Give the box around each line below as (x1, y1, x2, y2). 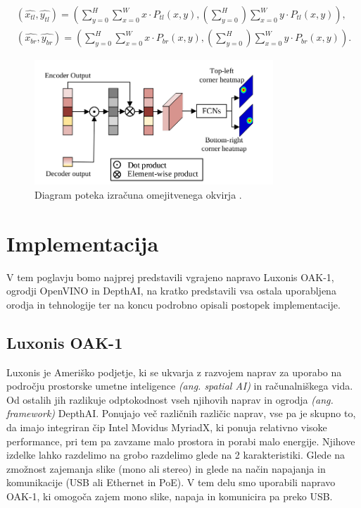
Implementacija (6, 228, 159, 257)
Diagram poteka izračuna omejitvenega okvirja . (34, 187, 242, 202)
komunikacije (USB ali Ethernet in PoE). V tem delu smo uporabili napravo (6, 475, 336, 490)
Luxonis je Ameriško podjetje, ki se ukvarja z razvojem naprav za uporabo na (6, 364, 342, 379)
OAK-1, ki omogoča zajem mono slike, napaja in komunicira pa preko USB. (6, 489, 333, 504)
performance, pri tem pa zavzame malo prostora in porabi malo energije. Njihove (6, 433, 355, 448)
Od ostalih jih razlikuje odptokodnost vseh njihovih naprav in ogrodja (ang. (6, 392, 334, 407)
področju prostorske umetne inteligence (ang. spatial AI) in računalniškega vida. (6, 378, 353, 393)
